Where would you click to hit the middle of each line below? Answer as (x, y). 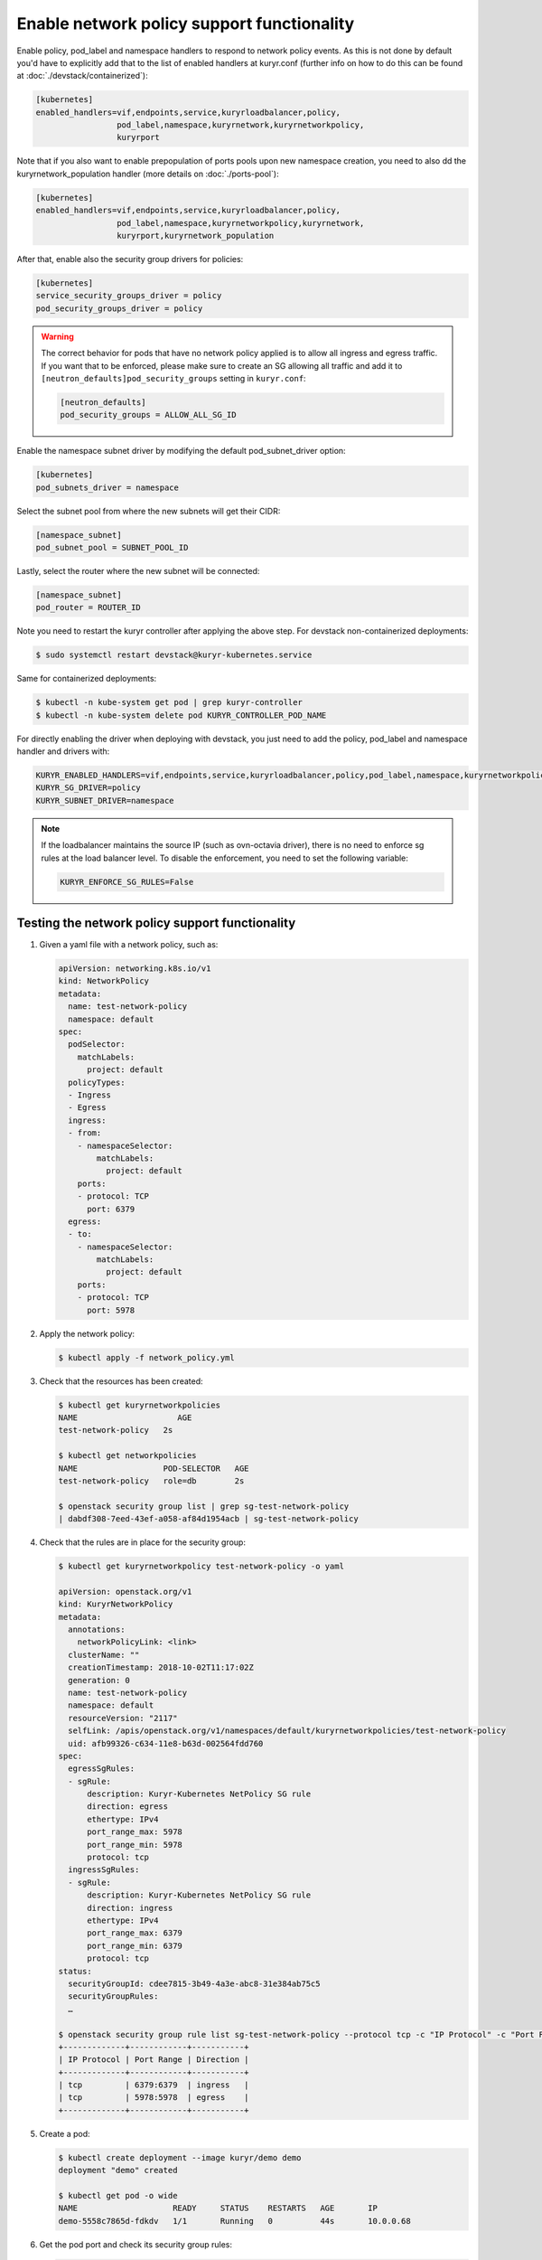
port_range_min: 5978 (135, 1845)
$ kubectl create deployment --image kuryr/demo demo (180, 2157)
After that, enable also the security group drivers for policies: (130, 259)
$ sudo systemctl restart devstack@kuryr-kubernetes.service (174, 655)
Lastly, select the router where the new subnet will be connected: (138, 571)
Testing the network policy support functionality (156, 923)
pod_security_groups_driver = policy (119, 308)
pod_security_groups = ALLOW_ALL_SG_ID (148, 415)
